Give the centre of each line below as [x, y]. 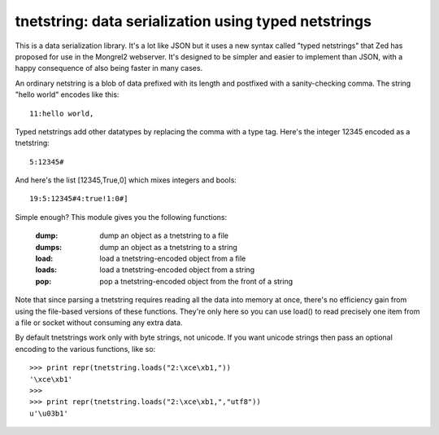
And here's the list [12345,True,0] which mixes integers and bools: [126, 180]
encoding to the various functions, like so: [85, 349]
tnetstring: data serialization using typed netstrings [193, 21]
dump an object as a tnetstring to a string [168, 247]
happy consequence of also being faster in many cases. [109, 68]
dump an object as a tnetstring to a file [164, 235]
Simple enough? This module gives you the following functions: [121, 217]
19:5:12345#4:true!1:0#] [79, 199]
